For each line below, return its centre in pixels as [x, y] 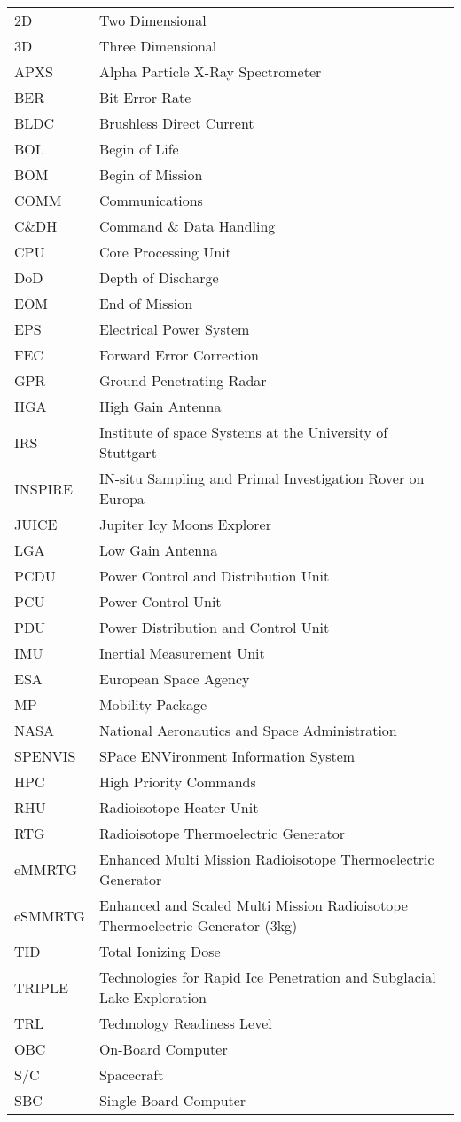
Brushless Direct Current [176, 123]
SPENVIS [45, 756]
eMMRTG [46, 869]
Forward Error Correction [179, 355]
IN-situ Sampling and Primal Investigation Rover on [262, 478]
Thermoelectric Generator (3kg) [198, 925]
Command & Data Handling [187, 226]
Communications [151, 200]
